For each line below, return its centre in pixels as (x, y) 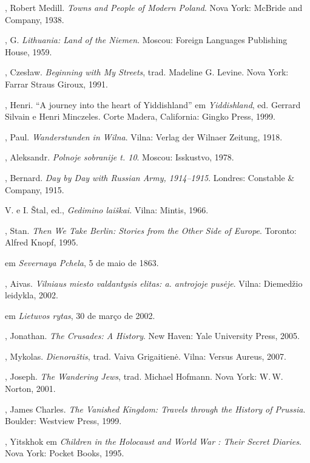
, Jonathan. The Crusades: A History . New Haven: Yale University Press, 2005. (152, 336)
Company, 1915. (35, 189)
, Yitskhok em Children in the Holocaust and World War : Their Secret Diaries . (153, 441)
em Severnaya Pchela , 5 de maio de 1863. (82, 262)
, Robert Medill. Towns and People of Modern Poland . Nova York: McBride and (154, 7)
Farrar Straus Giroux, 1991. (56, 84)
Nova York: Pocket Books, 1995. (65, 453)
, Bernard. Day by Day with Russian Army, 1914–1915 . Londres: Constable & (150, 177)
